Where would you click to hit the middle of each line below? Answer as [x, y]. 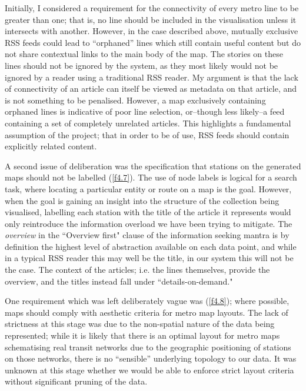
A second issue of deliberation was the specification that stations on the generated [153, 166]
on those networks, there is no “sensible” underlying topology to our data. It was [151, 358]
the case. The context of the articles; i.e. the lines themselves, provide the [137, 270]
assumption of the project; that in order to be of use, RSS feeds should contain [147, 134]
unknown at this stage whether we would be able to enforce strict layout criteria [149, 370]
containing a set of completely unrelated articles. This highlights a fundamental [148, 123]
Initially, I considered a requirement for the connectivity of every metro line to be [152, 8]
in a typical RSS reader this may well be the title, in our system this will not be [149, 258]
